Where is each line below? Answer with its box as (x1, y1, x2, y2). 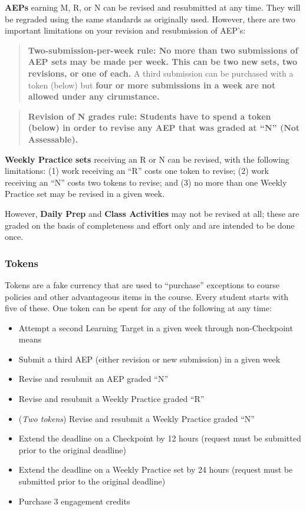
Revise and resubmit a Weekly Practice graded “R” (18, 393, 205, 405)
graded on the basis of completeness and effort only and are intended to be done (5, 219, 295, 231)
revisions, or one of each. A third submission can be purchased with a (28, 67, 294, 79)
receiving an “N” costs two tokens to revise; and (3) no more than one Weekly (5, 176, 287, 188)
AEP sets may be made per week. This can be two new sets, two (28, 55, 298, 68)
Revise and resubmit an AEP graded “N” (18, 372, 168, 385)
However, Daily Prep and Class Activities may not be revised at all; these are (5, 207, 300, 219)
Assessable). (28, 133, 78, 145)
